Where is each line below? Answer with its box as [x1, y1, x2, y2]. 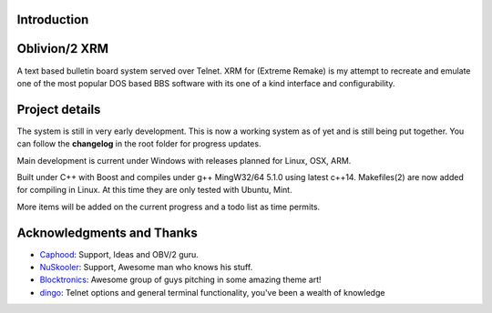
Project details [16, 101, 101, 117]
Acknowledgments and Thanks [16, 225, 198, 240]
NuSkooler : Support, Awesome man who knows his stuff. [39, 262, 253, 273]
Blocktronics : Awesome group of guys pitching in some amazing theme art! [39, 274, 323, 286]
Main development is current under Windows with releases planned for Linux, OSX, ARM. [16, 155, 352, 166]
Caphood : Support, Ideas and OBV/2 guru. [39, 248, 200, 259]
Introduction [16, 12, 89, 27]
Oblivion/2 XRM [16, 41, 109, 56]
